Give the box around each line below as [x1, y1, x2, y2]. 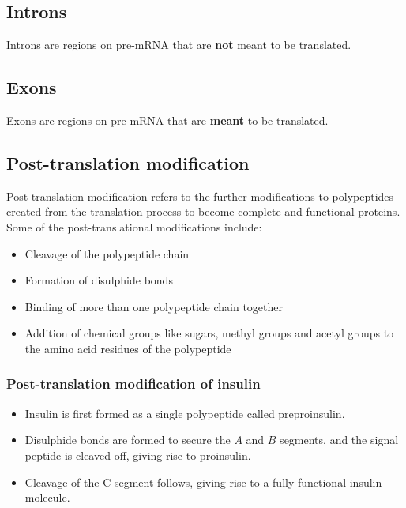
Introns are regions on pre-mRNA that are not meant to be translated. [6, 36, 351, 53]
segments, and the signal [280, 431, 399, 448]
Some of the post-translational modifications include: [6, 218, 262, 235]
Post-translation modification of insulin [6, 374, 261, 393]
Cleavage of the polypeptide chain [24, 245, 190, 262]
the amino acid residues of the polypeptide [24, 340, 231, 356]
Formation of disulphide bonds [24, 272, 173, 288]
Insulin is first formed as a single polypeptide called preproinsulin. [24, 405, 345, 421]
